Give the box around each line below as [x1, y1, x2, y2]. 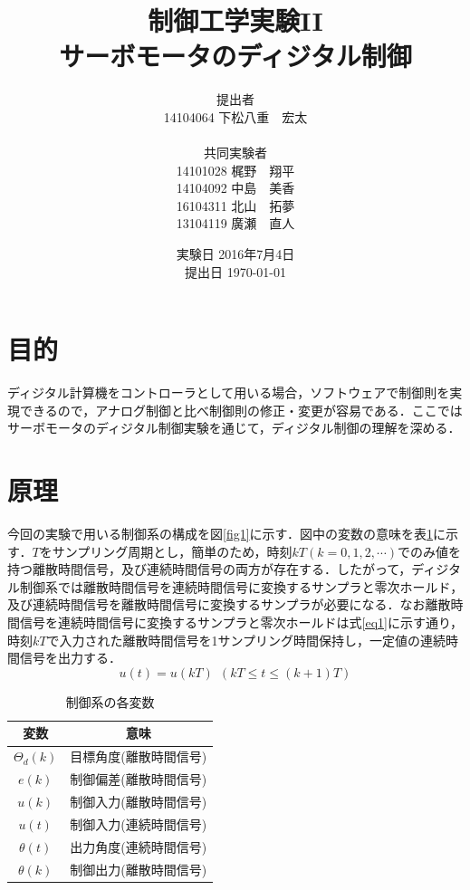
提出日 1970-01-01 [185, 262, 286, 281]
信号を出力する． [19, 648, 121, 667]
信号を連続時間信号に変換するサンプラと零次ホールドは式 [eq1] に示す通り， [19, 613, 464, 632]
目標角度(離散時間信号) [70, 747, 207, 766]
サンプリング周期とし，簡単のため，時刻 [52, 541, 293, 560]
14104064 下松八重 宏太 [163, 107, 308, 126]
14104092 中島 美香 [176, 178, 295, 197]
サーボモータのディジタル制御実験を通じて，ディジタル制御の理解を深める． [7, 418, 461, 437]
